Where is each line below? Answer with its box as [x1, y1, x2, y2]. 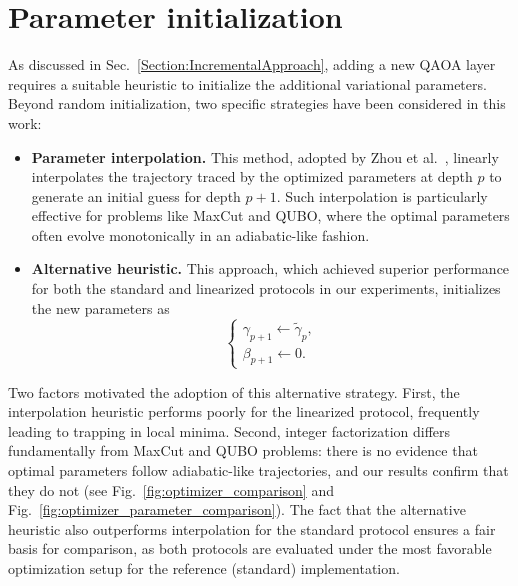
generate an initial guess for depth [31, 185, 241, 206]
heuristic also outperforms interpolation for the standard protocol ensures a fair [8, 518, 496, 539]
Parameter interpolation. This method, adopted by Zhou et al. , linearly [31, 146, 499, 167]
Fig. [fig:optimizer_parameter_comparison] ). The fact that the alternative [8, 499, 466, 520]
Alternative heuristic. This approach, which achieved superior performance [31, 258, 510, 279]
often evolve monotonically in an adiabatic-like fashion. [31, 224, 370, 245]
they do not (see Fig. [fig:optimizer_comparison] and [8, 479, 334, 500]
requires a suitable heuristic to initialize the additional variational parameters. [8, 73, 487, 94]
